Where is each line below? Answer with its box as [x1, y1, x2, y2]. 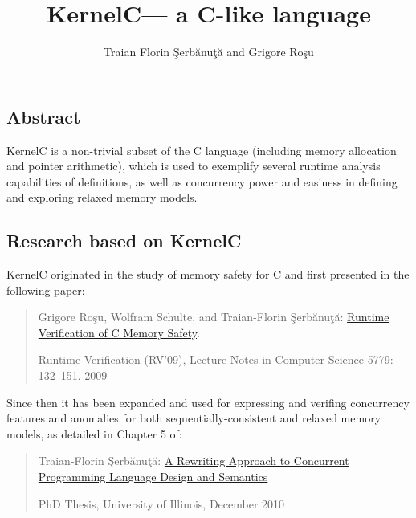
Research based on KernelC [6, 228, 242, 253]
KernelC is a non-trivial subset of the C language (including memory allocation [6, 141, 397, 158]
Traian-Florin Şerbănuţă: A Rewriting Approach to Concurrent [38, 452, 349, 469]
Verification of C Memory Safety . [38, 324, 200, 341]
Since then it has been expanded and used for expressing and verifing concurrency [6, 394, 410, 410]
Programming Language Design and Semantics [38, 468, 268, 485]
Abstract [6, 104, 81, 128]
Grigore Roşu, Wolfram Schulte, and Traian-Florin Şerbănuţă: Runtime [38, 308, 389, 325]
